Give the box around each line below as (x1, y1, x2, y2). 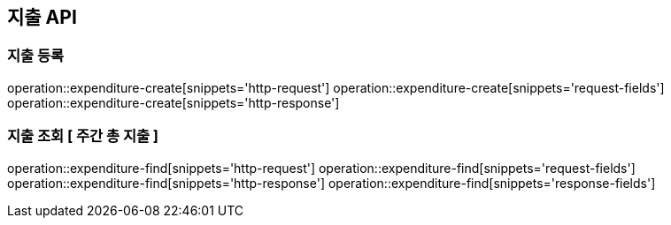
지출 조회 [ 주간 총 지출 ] (7, 127, 159, 146)
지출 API (7, 6, 77, 28)
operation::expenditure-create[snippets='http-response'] (7, 94, 340, 110)
